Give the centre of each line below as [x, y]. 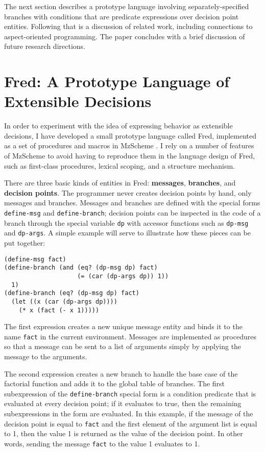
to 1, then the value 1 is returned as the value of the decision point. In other [124, 433]
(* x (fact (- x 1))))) [59, 310]
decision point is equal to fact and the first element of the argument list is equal [131, 423]
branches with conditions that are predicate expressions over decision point [122, 16]
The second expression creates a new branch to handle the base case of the [121, 373]
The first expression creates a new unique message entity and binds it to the [123, 326]
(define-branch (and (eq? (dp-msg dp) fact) [81, 268]
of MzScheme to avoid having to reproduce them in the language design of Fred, [130, 156]
